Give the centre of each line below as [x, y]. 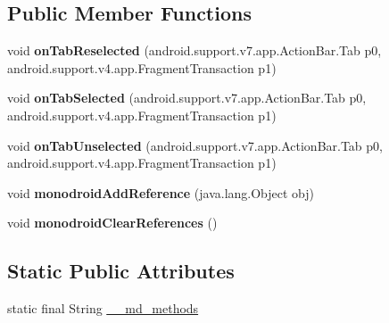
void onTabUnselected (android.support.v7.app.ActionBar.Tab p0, [195, 145]
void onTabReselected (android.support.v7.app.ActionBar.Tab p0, [194, 50]
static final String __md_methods [103, 308]
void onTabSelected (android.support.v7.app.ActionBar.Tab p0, [187, 98]
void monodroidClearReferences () [112, 223]
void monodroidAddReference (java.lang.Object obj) [161, 192]
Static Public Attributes [121, 271]
